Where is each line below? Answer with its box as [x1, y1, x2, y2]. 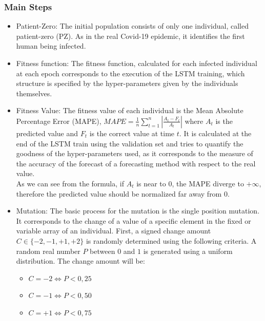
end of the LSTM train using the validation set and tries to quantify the [16, 138, 243, 148]
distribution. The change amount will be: [16, 255, 145, 266]
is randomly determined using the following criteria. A [86, 235, 257, 246]
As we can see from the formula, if [16, 178, 124, 188]
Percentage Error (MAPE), [16, 115, 101, 126]
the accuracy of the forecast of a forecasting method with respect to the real [16, 158, 256, 168]
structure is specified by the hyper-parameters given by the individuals [16, 78, 238, 89]
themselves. [16, 88, 52, 98]
